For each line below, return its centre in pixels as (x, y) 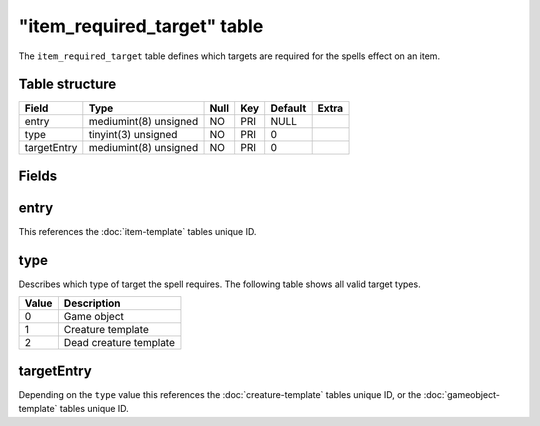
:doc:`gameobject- (461, 394)
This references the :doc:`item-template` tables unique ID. (137, 231)
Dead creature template (119, 343)
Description (92, 303)
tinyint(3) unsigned (133, 135)
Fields (38, 175)
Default (288, 108)
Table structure (67, 84)
